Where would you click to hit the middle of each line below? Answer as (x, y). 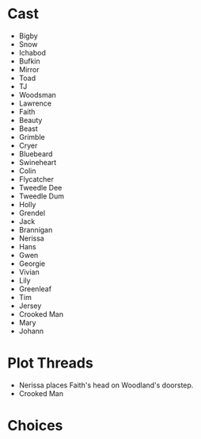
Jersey (30, 306)
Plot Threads (51, 363)
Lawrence (35, 103)
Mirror (29, 69)
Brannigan (36, 229)
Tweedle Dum (42, 196)
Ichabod (32, 52)
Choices (35, 426)
